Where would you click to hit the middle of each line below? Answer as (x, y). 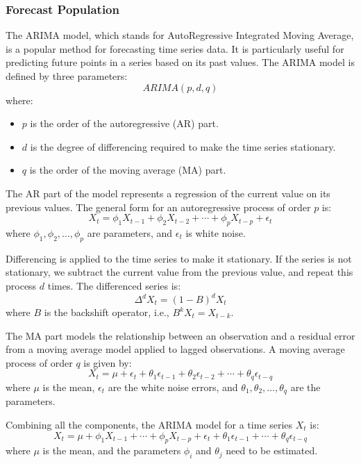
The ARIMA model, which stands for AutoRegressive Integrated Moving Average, (180, 35)
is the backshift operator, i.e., (107, 312)
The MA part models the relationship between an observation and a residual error (180, 335)
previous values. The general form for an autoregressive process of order (158, 207)
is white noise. (216, 232)
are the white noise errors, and (173, 387)
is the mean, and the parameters (112, 450)
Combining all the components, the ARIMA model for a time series (149, 424)
